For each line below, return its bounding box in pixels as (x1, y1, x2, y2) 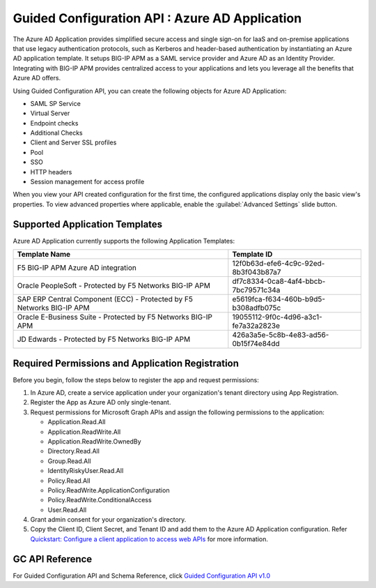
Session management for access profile (30, 178, 145, 186)
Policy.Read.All (47, 476, 91, 485)
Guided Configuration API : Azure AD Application (13, 10, 302, 26)
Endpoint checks (30, 119, 79, 127)
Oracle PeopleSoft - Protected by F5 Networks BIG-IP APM (17, 281, 210, 291)
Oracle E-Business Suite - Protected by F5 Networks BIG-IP (17, 312, 212, 322)
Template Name (17, 250, 71, 259)
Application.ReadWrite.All (47, 428, 121, 436)
